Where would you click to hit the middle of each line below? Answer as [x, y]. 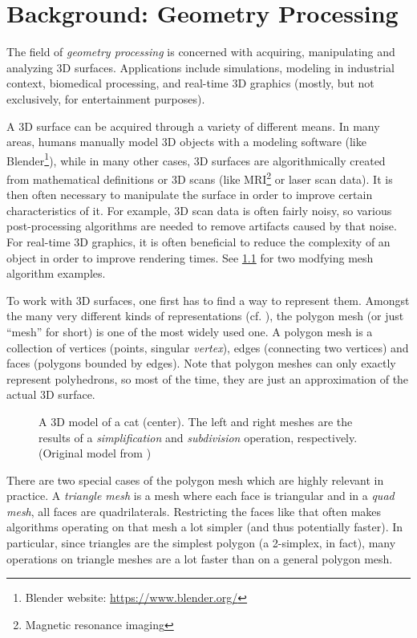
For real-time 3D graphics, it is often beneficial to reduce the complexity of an [198, 241]
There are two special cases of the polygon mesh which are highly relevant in [195, 480]
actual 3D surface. [51, 394]
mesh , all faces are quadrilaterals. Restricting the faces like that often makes [194, 511]
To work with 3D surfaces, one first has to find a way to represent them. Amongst [208, 300]
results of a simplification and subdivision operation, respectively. [198, 437]
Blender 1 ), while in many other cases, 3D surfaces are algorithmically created [196, 159]
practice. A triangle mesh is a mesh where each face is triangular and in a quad [200, 496]
